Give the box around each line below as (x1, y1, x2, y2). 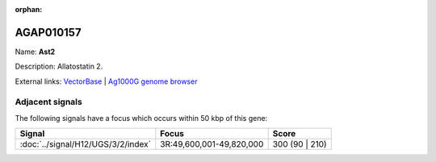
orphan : (15, 5, 43, 14)
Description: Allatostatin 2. (15, 61, 103, 72)
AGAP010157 (15, 25, 82, 39)
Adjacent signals (15, 97, 82, 108)
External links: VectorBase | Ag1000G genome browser (15, 77, 198, 86)
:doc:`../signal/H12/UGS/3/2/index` (19, 139, 151, 150)
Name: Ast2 (15, 47, 56, 56)
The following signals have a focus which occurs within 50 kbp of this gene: (15, 113, 268, 123)
